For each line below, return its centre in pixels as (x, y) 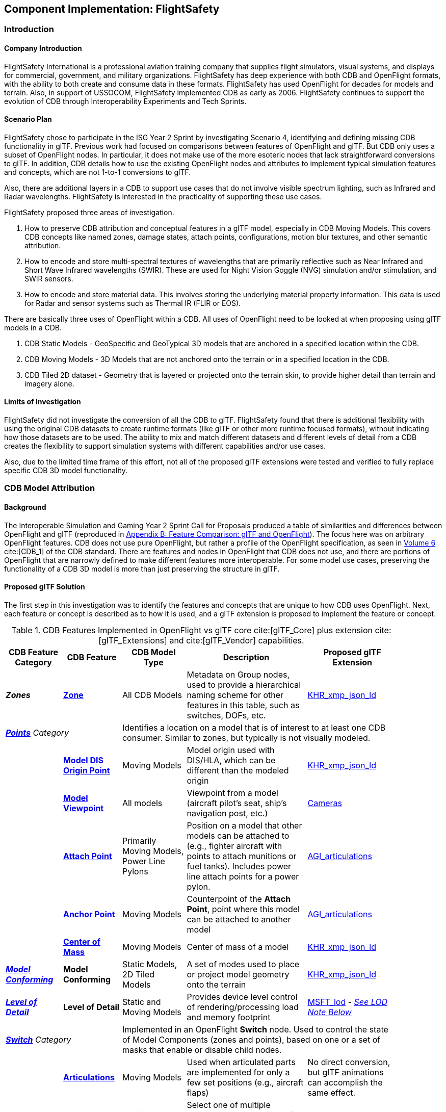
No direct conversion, (349, 1062)
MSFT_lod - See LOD (348, 1002)
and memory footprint (229, 1017)
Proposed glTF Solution (45, 587)
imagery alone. (49, 383)
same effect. (332, 1092)
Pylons (135, 871)
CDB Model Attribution (50, 488)
